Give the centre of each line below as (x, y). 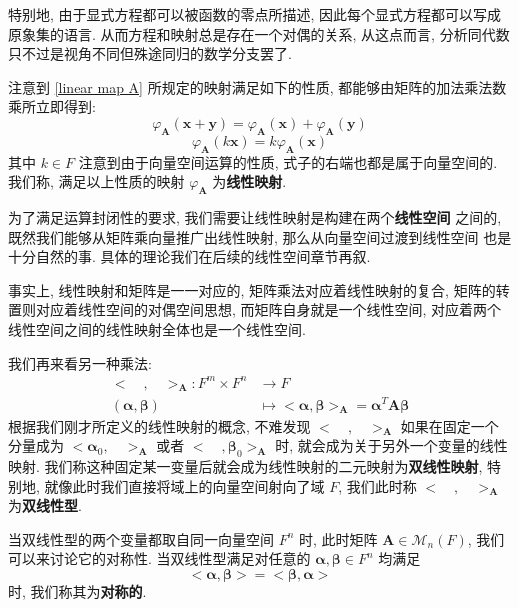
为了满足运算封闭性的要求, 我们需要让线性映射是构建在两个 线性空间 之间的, (255, 216)
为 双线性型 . (45, 505)
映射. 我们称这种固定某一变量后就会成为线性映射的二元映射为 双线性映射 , (245, 465)
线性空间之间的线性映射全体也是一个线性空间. (157, 328)
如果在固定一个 (449, 425)
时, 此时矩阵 (338, 538)
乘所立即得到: (52, 106)
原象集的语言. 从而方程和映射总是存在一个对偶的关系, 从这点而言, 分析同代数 (259, 33)
